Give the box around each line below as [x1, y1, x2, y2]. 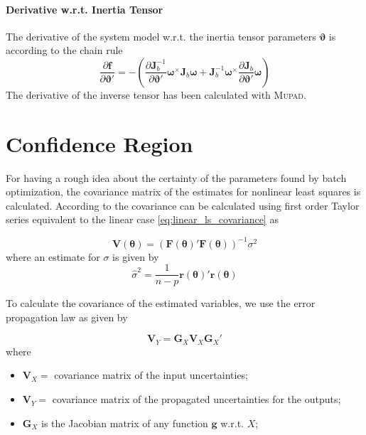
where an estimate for [6, 249, 100, 264]
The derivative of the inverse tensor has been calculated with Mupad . [6, 87, 306, 102]
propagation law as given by [6, 309, 128, 324]
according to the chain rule [6, 43, 123, 58]
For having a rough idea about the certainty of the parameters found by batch [6, 170, 347, 185]
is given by [112, 249, 159, 264]
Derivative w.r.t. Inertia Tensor [6, 1, 163, 16]
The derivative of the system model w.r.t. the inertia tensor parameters [6, 28, 316, 43]
